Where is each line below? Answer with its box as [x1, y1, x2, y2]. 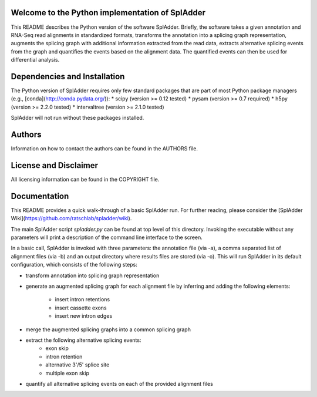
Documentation [11, 191, 69, 201]
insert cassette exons [55, 304, 107, 311]
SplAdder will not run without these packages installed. [11, 115, 144, 122]
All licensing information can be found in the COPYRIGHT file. [11, 176, 160, 183]
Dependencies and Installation [11, 71, 125, 82]
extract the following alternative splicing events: [25, 337, 141, 344]
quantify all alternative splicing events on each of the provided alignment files [25, 380, 214, 387]
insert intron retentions [55, 296, 110, 303]
